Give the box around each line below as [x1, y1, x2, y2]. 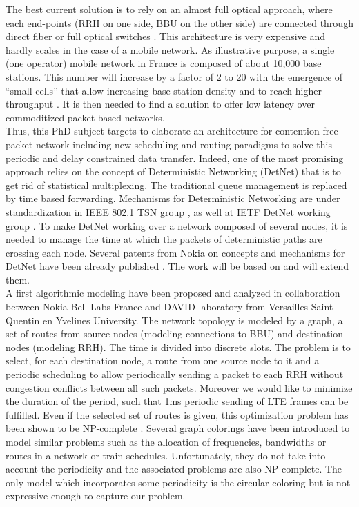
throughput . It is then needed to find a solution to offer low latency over [6, 97, 315, 111]
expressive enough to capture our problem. [6, 488, 186, 503]
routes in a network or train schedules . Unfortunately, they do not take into [6, 448, 326, 462]
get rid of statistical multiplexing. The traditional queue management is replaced [6, 177, 347, 192]
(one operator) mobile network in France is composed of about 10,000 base [6, 56, 322, 70]
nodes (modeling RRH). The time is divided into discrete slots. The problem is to [6, 339, 351, 354]
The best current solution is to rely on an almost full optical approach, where [6, 2, 333, 16]
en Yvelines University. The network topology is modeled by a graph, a [43, 312, 343, 327]
